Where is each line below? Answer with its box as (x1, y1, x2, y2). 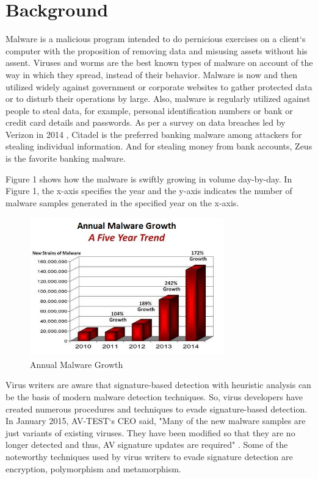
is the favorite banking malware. (5, 152, 126, 165)
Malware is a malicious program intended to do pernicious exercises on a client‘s (5, 32, 306, 45)
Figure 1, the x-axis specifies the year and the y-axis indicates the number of (5, 184, 292, 197)
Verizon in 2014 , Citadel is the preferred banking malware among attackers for (5, 128, 302, 140)
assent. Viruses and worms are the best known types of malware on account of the (5, 56, 313, 69)
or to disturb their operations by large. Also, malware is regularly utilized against (5, 92, 311, 105)
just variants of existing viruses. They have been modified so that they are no (5, 426, 295, 439)
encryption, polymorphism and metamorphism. (5, 462, 181, 475)
